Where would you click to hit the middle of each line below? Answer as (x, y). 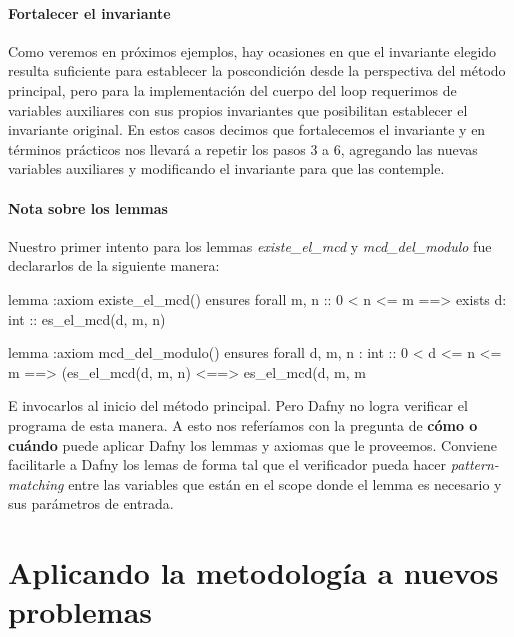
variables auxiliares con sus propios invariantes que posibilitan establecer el (238, 109)
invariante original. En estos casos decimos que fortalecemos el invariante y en (247, 129)
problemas (80, 611)
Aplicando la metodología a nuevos (253, 572)
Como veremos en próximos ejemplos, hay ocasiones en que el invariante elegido (252, 50)
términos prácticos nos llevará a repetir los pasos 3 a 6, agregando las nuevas (243, 148)
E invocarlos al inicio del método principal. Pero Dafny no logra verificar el (238, 405)
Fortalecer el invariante (89, 12)
